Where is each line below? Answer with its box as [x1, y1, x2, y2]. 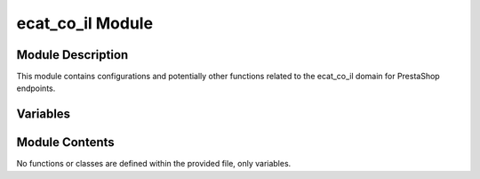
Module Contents [16, 134, 115, 151]
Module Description [16, 47, 129, 62]
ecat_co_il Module [16, 13, 154, 33]
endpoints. [16, 83, 56, 94]
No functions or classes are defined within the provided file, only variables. [16, 159, 292, 169]
